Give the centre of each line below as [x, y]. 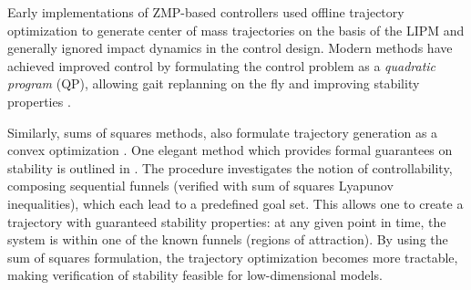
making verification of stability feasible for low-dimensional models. [195, 275]
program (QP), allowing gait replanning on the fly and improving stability [214, 83]
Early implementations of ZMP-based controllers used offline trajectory [206, 12]
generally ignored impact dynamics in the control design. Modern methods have [230, 48]
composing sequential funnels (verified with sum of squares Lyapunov [200, 186]
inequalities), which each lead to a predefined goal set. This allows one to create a [235, 203]
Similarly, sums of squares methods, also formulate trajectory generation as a [223, 132]
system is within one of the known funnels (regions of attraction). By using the [228, 239]
